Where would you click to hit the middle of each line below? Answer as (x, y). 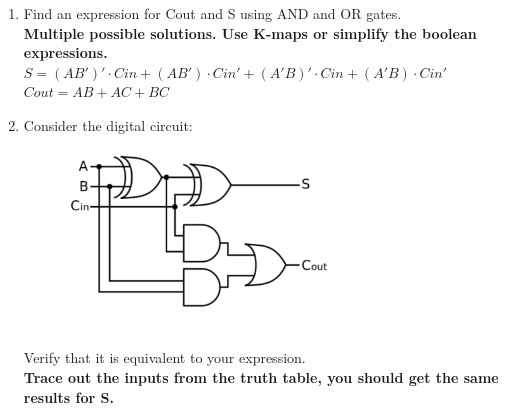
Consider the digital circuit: (108, 124)
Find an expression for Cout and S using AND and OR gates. (212, 13)
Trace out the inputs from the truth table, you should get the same (261, 377)
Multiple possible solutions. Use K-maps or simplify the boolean (250, 32)
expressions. (65, 52)
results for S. (68, 396)
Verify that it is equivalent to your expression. (164, 357)
